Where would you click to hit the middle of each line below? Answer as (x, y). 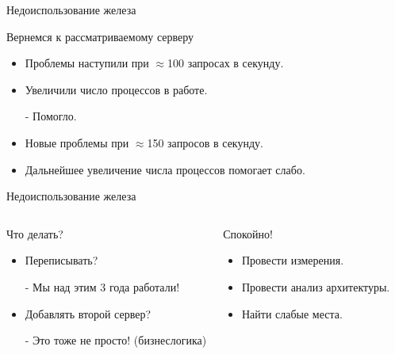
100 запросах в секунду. (226, 63)
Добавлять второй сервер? (88, 313)
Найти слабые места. (292, 313)
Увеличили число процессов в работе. (116, 89)
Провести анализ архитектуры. (316, 286)
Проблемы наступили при (87, 63)
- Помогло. (51, 116)
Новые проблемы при (77, 142)
